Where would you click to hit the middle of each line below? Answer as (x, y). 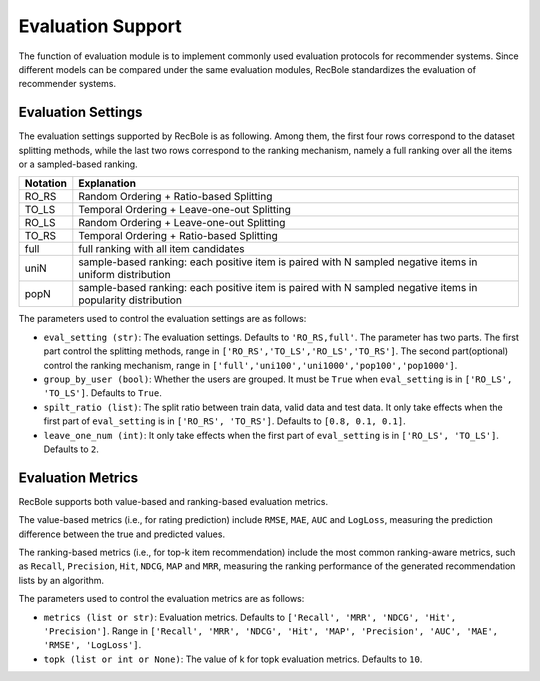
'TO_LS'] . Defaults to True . (102, 393)
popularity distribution (130, 300)
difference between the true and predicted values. (121, 534)
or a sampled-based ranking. (78, 164)
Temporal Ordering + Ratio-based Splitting (178, 236)
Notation (45, 183)
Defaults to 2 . (71, 449)
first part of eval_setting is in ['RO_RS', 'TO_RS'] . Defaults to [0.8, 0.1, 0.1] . (224, 421)
